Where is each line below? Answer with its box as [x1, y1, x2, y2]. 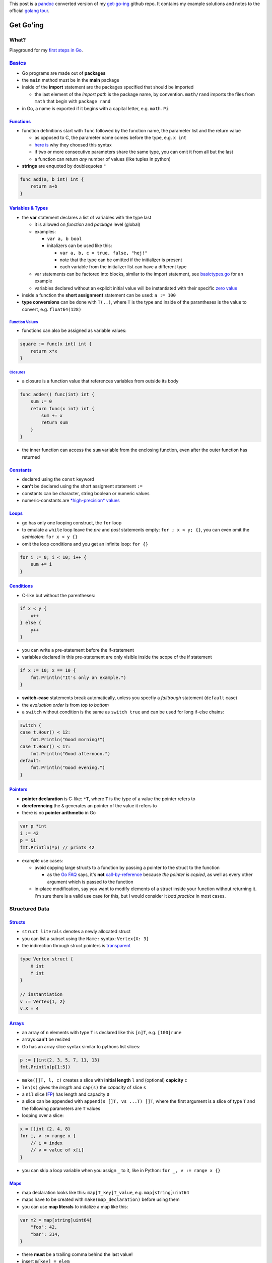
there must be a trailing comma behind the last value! [22, 1251, 133, 1257]
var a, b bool [47, 235, 82, 241]
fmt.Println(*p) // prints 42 [20, 844, 95, 850]
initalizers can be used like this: [47, 242, 112, 249]
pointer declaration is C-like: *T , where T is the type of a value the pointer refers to [22, 796, 196, 802]
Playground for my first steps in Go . [9, 47, 83, 53]
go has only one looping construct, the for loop [22, 519, 122, 525]
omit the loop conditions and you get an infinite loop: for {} [22, 541, 149, 547]
